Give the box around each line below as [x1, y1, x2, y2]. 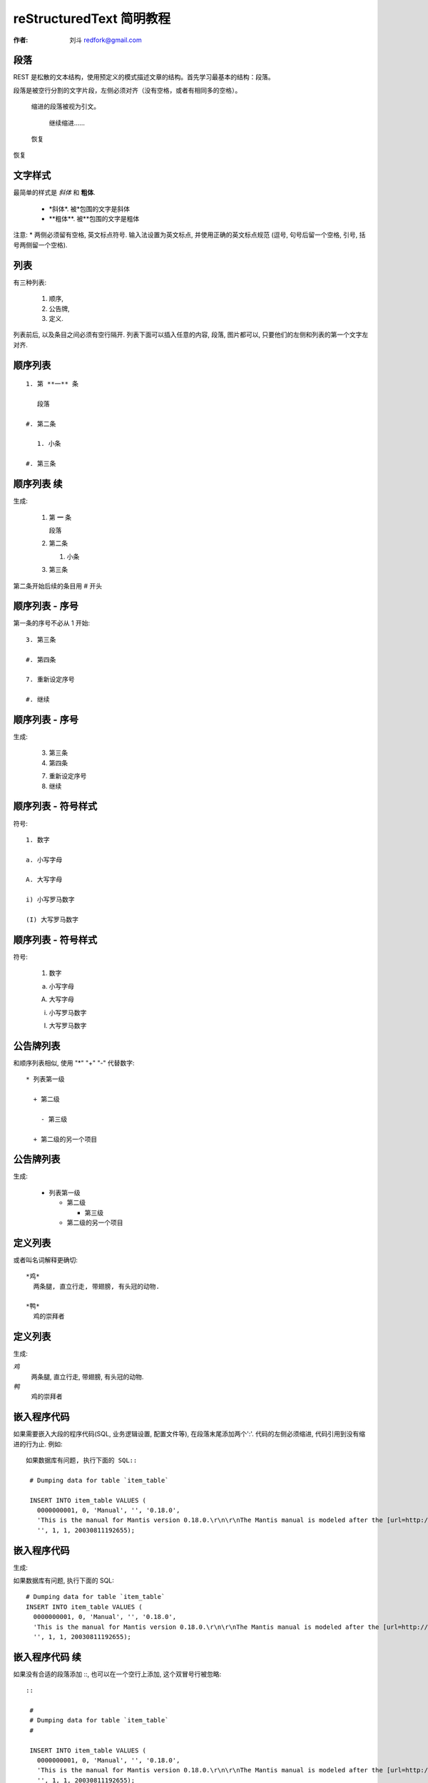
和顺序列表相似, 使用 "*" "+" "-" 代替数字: [13, 1058, 135, 1067]
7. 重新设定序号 [26, 675, 75, 684]
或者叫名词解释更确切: [13, 1255, 78, 1264]
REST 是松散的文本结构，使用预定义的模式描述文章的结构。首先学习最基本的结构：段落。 [13, 73, 275, 81]
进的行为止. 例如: [13, 1439, 63, 1448]
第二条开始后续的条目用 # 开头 [13, 581, 103, 590]
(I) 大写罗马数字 [26, 916, 78, 924]
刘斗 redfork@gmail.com [69, 36, 142, 44]
